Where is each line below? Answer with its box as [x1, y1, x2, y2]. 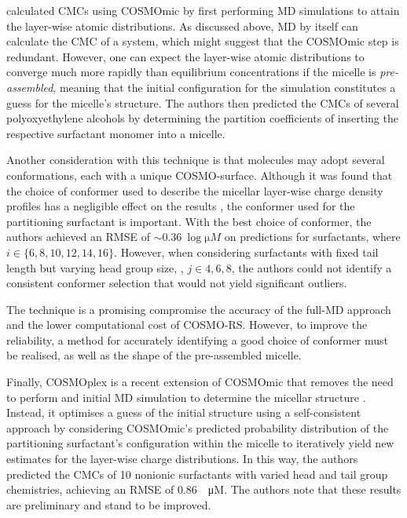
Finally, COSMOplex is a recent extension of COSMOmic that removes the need [6, 374, 394, 390]
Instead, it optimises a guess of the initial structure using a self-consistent [6, 404, 361, 421]
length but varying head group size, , [6, 259, 184, 275]
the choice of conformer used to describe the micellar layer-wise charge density [6, 182, 383, 199]
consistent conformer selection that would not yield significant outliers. [6, 275, 347, 291]
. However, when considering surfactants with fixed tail [114, 243, 379, 260]
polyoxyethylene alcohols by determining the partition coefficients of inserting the [6, 110, 398, 126]
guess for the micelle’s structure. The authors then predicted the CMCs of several [6, 94, 399, 111]
